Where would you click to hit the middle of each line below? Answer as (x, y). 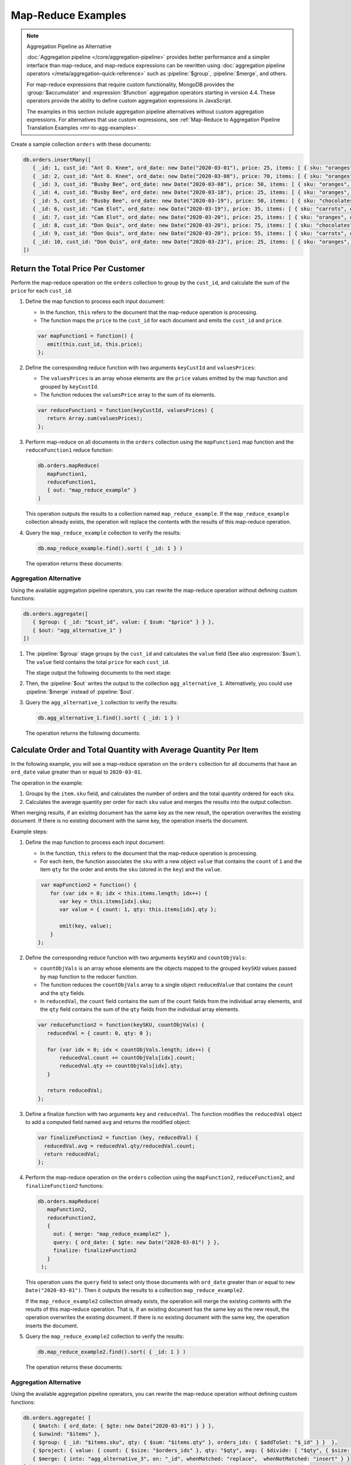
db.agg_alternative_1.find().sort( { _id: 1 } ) (109, 718)
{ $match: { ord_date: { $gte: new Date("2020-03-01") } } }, (123, 1426)
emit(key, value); (86, 926)
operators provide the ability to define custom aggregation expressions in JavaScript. (129, 101)
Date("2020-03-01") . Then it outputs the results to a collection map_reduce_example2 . (135, 1290)
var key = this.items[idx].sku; (106, 902)
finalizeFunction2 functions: (65, 1185)
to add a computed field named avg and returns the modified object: (108, 1122)
